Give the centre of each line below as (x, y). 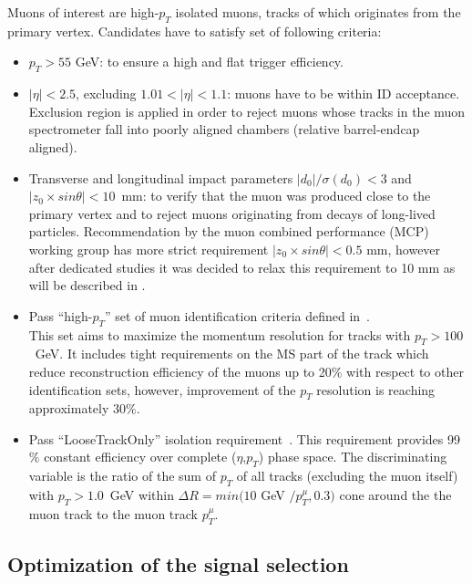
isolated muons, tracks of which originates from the (318, 12)
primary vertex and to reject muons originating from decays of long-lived (232, 213)
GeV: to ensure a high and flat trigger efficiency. (209, 62)
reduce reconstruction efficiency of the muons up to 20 (180, 371)
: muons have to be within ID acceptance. (344, 94)
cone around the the (395, 495)
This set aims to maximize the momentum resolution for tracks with (220, 334)
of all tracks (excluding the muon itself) (347, 476)
